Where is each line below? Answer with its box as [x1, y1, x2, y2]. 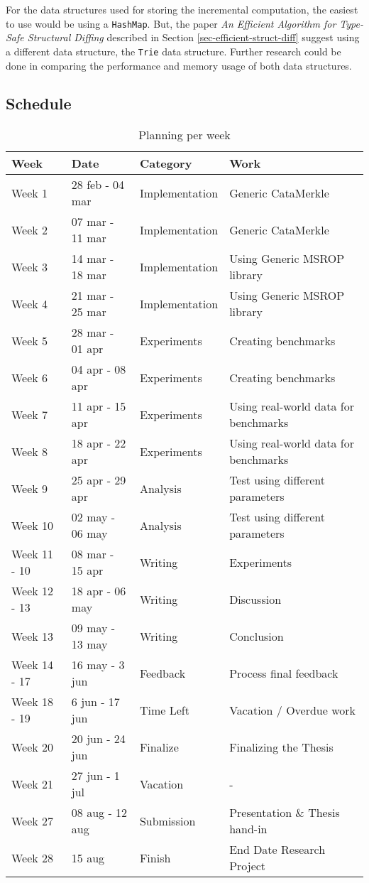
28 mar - [71, 324, 114, 341]
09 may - [71, 619, 116, 636]
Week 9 [11, 480, 48, 497]
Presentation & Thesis [229, 804, 340, 821]
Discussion [229, 590, 282, 607]
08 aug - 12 [71, 804, 128, 821]
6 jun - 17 [71, 693, 120, 710]
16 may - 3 [71, 656, 125, 673]
